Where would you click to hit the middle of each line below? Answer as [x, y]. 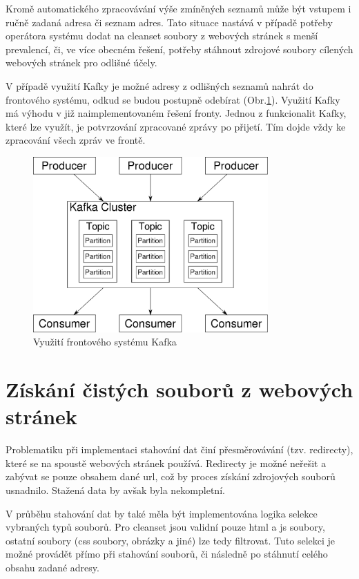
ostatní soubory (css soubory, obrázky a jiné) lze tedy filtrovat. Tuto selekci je [171, 540]
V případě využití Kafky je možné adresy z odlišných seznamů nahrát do [159, 85]
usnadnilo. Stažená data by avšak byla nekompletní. [115, 490]
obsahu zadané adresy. [52, 567]
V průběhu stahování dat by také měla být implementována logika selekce [162, 513]
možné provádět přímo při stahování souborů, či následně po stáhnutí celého [167, 554]
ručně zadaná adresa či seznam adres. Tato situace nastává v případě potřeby [169, 22]
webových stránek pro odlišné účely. [81, 63]
